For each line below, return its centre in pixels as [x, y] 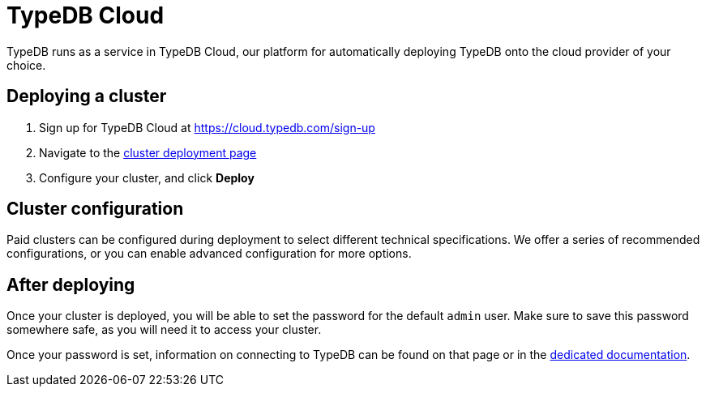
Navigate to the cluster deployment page [148, 152]
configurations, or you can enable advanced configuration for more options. [209, 254]
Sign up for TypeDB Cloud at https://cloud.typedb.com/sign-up [207, 127]
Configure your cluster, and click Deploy [147, 177]
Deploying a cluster [87, 96]
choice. [26, 65]
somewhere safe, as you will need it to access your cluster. [164, 330]
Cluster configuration [95, 209]
